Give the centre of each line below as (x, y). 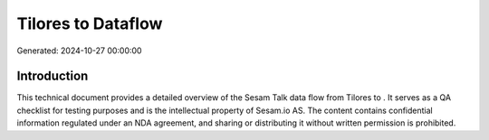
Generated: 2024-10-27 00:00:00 (79, 51)
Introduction (53, 76)
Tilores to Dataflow (90, 23)
